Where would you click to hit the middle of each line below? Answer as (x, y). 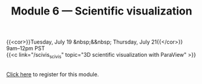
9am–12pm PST (26, 48)
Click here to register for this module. (53, 74)
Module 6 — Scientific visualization (102, 11)
